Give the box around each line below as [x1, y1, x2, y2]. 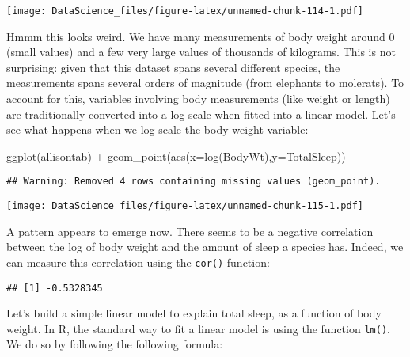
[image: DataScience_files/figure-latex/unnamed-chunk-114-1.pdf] [6, 6, 364, 17]
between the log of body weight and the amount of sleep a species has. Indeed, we [6, 238, 404, 255]
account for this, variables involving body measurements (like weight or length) [6, 90, 390, 107]
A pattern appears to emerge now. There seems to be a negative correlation [6, 222, 374, 239]
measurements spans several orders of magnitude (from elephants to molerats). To [6, 74, 404, 91]
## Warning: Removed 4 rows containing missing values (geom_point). [6, 176, 381, 188]
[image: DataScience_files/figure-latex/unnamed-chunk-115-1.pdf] [6, 200, 364, 212]
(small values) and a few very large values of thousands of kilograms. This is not [6, 44, 396, 60]
